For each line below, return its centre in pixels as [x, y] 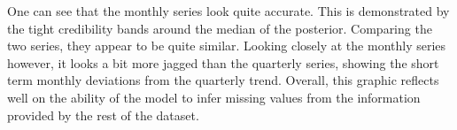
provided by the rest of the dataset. [103, 115]
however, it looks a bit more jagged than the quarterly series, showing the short [223, 62]
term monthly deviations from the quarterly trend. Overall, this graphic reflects [223, 80]
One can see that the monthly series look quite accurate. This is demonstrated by [228, 11]
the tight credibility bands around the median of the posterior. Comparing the [220, 28]
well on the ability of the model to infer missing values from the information [214, 97]
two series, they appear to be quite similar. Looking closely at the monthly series [227, 46]
